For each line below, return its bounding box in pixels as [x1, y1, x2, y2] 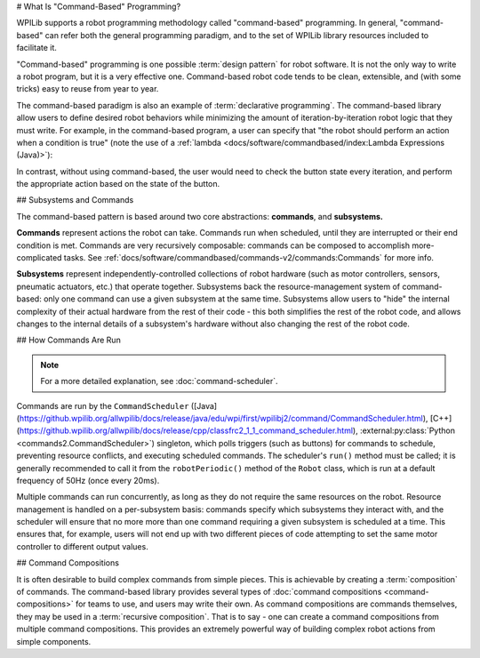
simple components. [16, 636, 92, 646]
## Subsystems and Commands [16, 195, 134, 205]
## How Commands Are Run [16, 334, 122, 346]
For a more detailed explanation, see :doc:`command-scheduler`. [40, 376, 278, 387]
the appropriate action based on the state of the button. [16, 179, 220, 189]
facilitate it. [16, 43, 58, 53]
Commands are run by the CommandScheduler [16, 400, 189, 411]
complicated [16, 253, 62, 263]
